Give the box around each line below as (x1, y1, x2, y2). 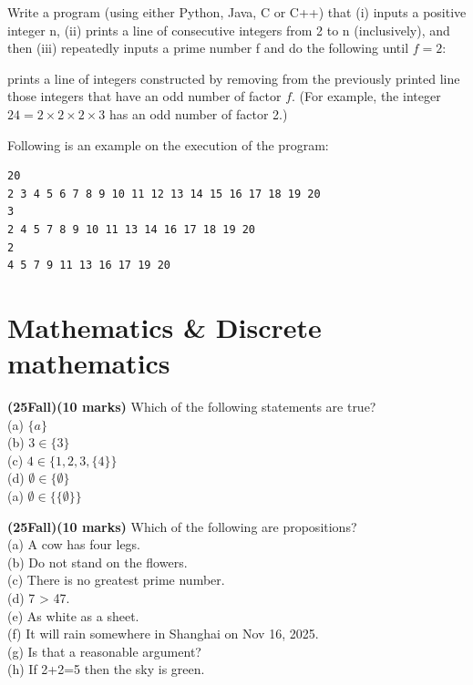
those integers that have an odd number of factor (7, 87, 282, 106)
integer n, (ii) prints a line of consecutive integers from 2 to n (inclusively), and (7, 20, 450, 39)
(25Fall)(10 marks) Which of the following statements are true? (7, 397, 376, 416)
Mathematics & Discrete (7, 308, 322, 345)
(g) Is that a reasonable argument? (7, 641, 201, 660)
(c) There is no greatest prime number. (7, 570, 225, 589)
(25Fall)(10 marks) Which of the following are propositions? (7, 516, 357, 536)
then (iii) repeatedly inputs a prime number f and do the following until (7, 38, 409, 57)
